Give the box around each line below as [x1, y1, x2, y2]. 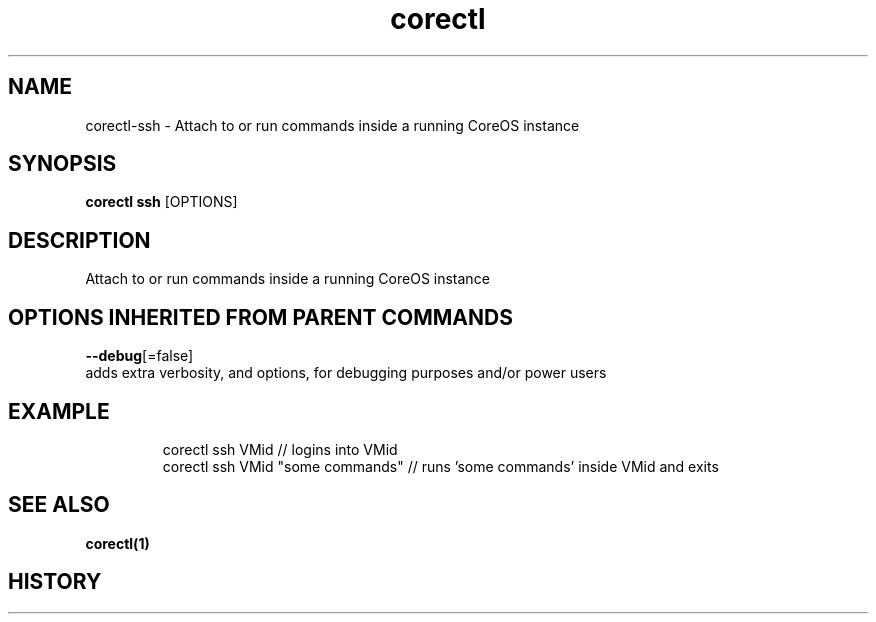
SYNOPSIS [8, 151, 117, 177]
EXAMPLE [8, 398, 110, 424]
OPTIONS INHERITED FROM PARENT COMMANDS [8, 304, 513, 330]
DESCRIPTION [8, 227, 151, 253]
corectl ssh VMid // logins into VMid [162, 440, 398, 458]
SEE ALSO [8, 492, 110, 518]
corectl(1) [85, 534, 150, 552]
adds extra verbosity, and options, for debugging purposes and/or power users [85, 364, 607, 382]
